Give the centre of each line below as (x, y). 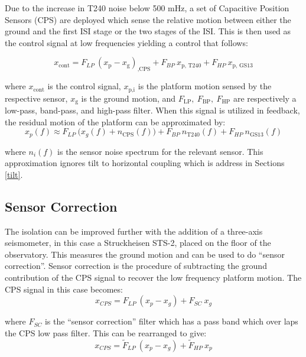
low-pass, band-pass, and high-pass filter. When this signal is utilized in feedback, (152, 110)
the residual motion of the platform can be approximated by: (115, 121)
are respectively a (265, 98)
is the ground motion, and (128, 98)
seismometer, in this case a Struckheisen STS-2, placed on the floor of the (138, 243)
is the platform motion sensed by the (205, 86)
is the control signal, (84, 86)
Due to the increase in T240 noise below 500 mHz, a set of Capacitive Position (147, 8)
